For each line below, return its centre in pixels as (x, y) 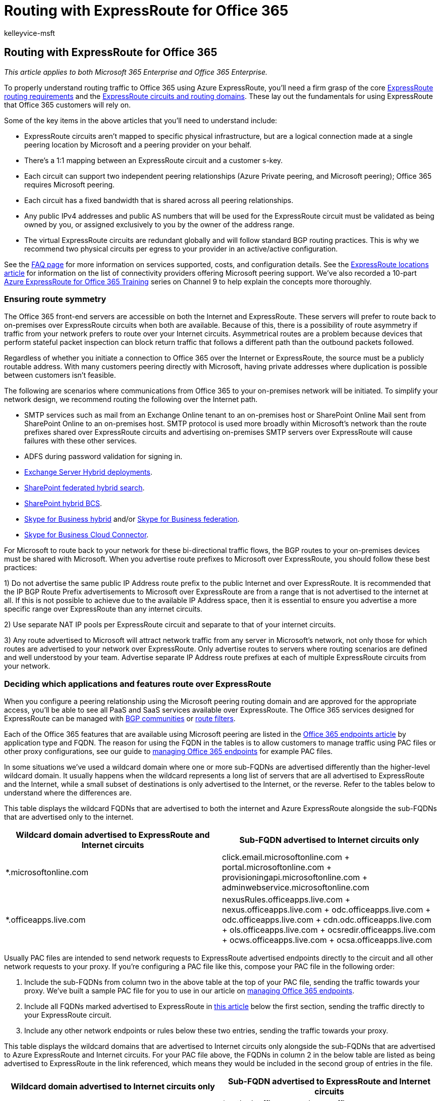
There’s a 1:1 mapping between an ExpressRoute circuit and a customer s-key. (154, 160)
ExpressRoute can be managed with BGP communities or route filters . (120, 719)
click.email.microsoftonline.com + (286, 857)
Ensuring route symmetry (55, 299)
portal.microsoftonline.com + (277, 867)
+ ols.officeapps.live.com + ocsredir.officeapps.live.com (329, 930)
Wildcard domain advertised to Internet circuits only (113, 1087)
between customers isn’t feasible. (60, 375)
